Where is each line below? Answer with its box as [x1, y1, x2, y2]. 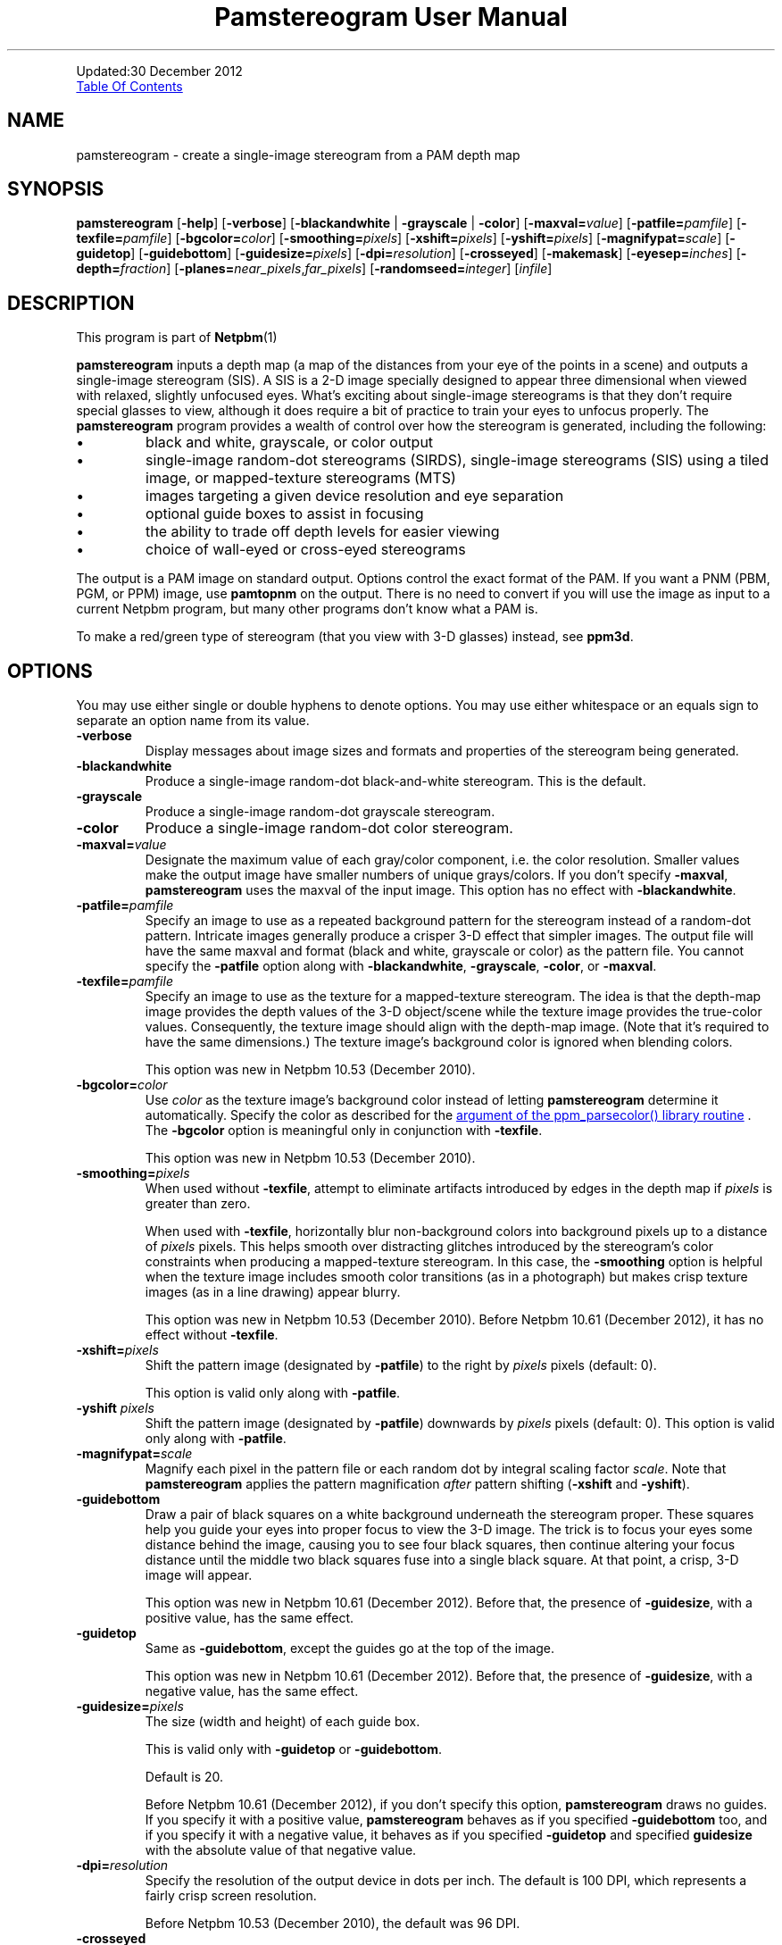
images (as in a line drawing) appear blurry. [145, 1284, 401, 1300]
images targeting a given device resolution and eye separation [146, 487, 564, 505]
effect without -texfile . [145, 1327, 279, 1343]
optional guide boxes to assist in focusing [146, 505, 424, 523]
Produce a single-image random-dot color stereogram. [145, 819, 513, 838]
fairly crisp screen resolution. [145, 1888, 317, 1904]
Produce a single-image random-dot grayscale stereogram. [145, 804, 495, 820]
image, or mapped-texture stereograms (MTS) [146, 469, 456, 488]
